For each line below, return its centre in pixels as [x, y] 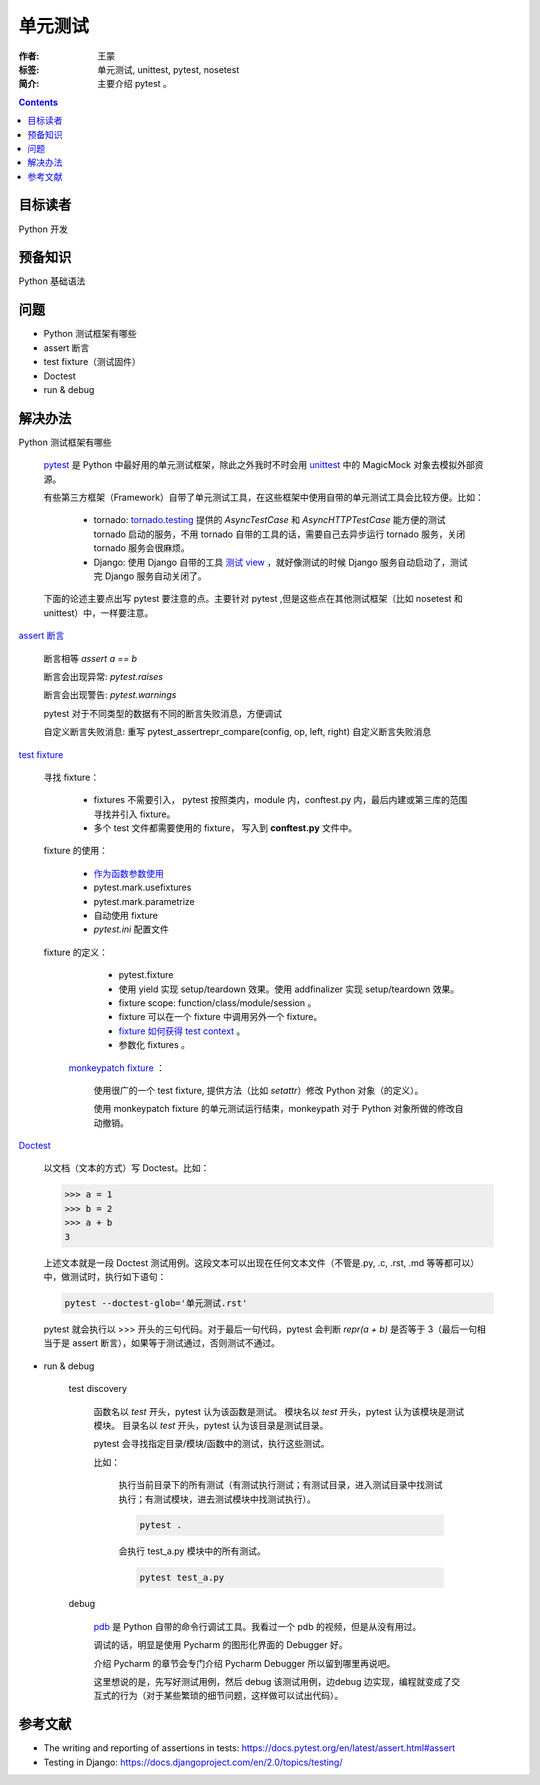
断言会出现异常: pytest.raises [103, 676]
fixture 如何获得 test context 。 [182, 1031]
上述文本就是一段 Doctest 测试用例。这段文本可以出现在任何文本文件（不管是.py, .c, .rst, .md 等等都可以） [261, 1262]
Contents [38, 102]
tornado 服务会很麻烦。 [141, 548]
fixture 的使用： [76, 851]
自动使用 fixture [126, 916]
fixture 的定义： [76, 952]
